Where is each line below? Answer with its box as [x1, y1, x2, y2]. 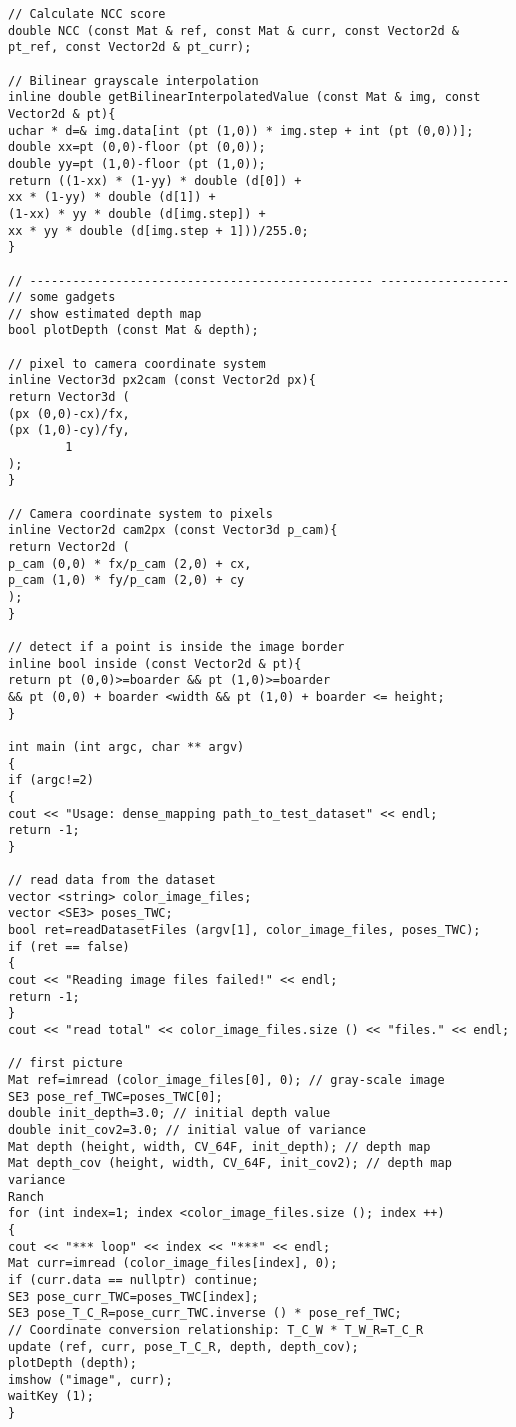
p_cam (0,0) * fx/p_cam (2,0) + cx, [8, 556, 252, 571]
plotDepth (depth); [8, 1356, 137, 1371]
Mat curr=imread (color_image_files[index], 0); [8, 1256, 338, 1271]
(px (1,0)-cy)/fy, [8, 423, 130, 438]
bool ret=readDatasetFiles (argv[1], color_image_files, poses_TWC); [8, 923, 481, 938]
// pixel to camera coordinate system [8, 356, 266, 371]
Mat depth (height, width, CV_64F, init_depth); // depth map [8, 1139, 431, 1154]
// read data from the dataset [8, 873, 216, 888]
